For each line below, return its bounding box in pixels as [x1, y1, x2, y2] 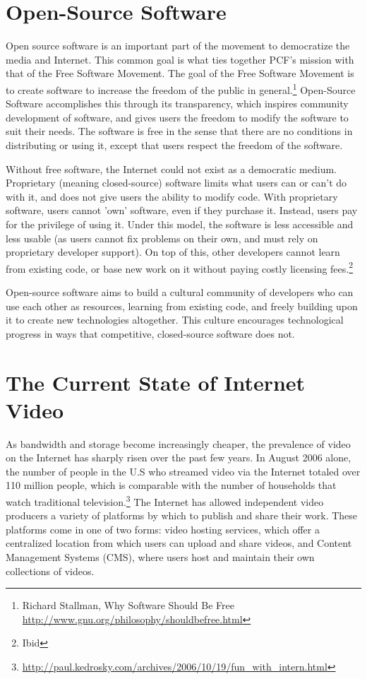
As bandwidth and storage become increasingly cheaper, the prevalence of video [6, 436, 351, 451]
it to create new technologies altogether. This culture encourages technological [6, 312, 344, 327]
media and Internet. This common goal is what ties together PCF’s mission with [6, 52, 354, 66]
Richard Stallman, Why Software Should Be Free [22, 598, 234, 613]
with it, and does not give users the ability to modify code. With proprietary [6, 189, 338, 203]
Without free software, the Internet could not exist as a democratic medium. [6, 161, 337, 176]
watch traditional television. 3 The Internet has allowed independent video [6, 492, 324, 509]
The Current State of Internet [6, 367, 306, 396]
